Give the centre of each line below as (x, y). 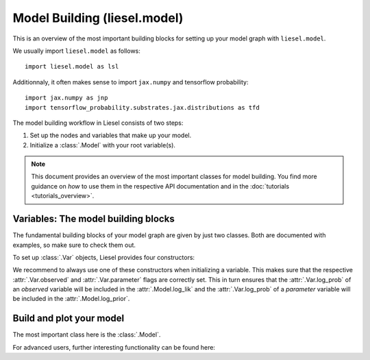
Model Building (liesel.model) (98, 18)
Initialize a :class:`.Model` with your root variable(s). (103, 145)
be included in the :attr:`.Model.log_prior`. (71, 299)
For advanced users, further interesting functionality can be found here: (114, 347)
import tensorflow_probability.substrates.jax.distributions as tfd (142, 107)
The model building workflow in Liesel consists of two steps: (98, 123)
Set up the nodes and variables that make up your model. (111, 135)
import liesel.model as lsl (72, 67)
